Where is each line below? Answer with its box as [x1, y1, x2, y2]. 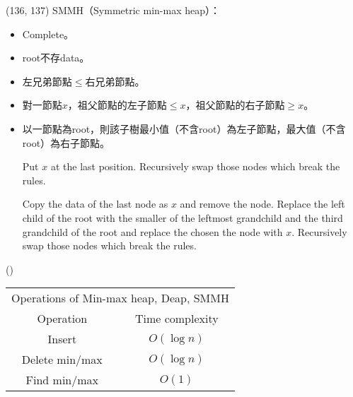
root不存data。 [22, 50, 90, 65]
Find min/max [25, 372, 99, 389]
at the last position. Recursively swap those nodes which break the [50, 159, 340, 174]
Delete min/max [21, 351, 103, 368]
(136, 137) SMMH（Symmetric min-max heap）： [6, 3, 220, 17]
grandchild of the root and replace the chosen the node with [22, 224, 283, 239]
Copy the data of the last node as [22, 196, 168, 211]
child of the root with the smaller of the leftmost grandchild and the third [22, 210, 343, 225]
